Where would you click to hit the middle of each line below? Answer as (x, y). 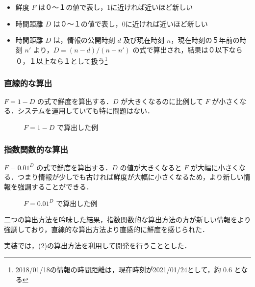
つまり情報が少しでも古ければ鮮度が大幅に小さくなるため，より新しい (130, 177)
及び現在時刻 (144, 40)
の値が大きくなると (151, 167)
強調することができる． (55, 187)
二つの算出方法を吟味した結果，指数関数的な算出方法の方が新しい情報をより (127, 220)
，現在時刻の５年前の (205, 40)
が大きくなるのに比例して (162, 101)
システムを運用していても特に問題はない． (86, 111)
